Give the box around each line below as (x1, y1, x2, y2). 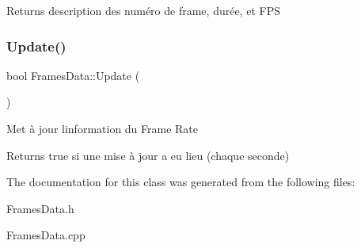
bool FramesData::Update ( (6, 67, 140, 83)
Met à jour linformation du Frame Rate (6, 120, 199, 136)
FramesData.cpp (6, 227, 85, 243)
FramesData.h (6, 200, 74, 216)
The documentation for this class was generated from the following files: (6, 174, 355, 190)
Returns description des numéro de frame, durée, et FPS (6, 2, 280, 18)
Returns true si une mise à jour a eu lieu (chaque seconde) (6, 147, 290, 163)
